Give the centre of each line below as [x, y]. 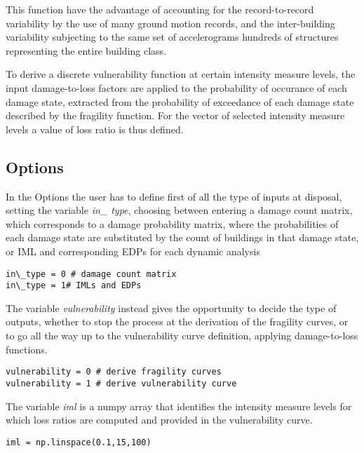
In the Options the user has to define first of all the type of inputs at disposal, [174, 196]
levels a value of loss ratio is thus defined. [95, 129]
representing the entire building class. [86, 50]
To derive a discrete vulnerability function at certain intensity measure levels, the [181, 74]
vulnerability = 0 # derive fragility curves [114, 372]
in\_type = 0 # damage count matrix [91, 274]
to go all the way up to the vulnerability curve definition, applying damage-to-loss [182, 336]
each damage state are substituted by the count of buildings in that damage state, [182, 237]
